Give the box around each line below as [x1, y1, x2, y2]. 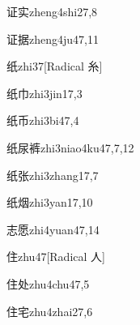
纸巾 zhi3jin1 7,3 [6, 84, 83, 101]
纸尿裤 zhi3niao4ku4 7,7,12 [6, 139, 134, 156]
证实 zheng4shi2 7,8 [6, 3, 98, 19]
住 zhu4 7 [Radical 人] [6, 248, 105, 265]
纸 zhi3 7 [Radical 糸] [6, 58, 103, 75]
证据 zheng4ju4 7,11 [6, 30, 99, 47]
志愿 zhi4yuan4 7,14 [6, 220, 100, 237]
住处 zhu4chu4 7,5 [6, 275, 90, 292]
